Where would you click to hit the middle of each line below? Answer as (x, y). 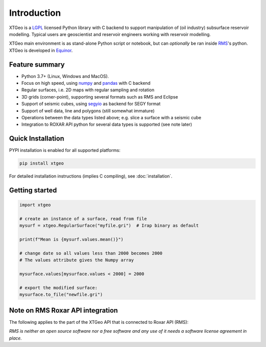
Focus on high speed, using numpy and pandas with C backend (86, 83)
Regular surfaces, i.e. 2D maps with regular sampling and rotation (88, 90)
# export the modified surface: (59, 288)
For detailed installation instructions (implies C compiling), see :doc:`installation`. (91, 176)
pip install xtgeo (42, 163)
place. (16, 338)
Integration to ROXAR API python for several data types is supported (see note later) (107, 124)
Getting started (33, 191)
